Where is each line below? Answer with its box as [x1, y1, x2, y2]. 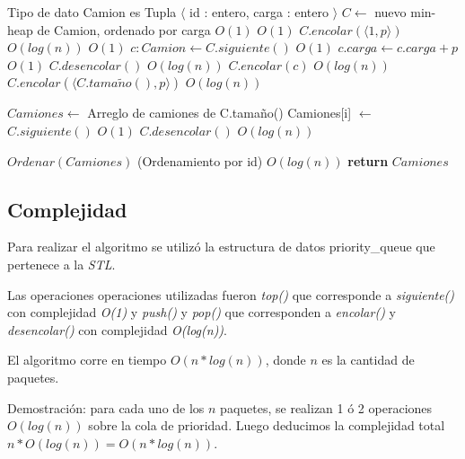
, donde [265, 350, 306, 369]
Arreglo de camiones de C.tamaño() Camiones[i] [87, 103, 352, 122]
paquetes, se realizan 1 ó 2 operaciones [220, 398, 433, 417]
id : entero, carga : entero [189, 3, 329, 21]
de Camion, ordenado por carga [37, 20, 211, 39]
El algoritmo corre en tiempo [7, 350, 167, 369]
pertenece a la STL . [7, 254, 116, 273]
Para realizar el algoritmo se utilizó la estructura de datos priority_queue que [7, 237, 435, 256]
